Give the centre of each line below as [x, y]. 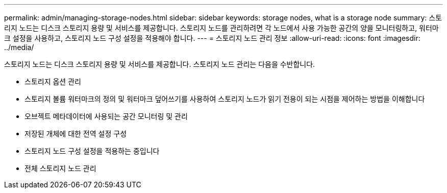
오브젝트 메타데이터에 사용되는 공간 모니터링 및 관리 [106, 116]
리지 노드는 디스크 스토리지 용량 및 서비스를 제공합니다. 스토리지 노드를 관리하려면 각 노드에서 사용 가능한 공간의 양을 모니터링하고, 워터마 [221, 28]
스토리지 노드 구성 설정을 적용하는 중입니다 [92, 151]
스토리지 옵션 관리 [53, 81]
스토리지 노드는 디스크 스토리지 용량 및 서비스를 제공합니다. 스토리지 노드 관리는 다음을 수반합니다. [160, 64]
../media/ [19, 47]
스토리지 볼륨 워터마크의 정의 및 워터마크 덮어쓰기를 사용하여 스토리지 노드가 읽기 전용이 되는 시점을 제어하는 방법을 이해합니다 [225, 99]
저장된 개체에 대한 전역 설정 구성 [76, 134]
